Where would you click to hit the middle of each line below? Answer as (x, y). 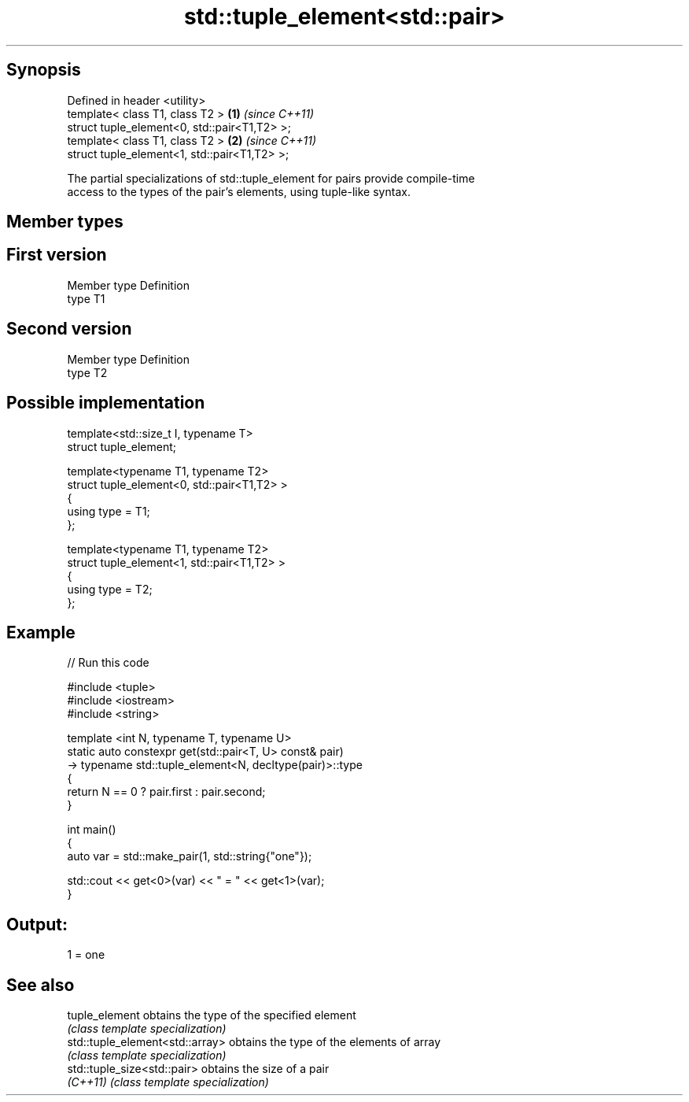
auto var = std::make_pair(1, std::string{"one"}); (190, 856)
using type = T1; (109, 511)
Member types (65, 222)
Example (41, 632)
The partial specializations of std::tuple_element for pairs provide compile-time (271, 178)
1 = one (86, 955)
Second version (69, 329)
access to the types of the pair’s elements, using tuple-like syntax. (239, 191)
